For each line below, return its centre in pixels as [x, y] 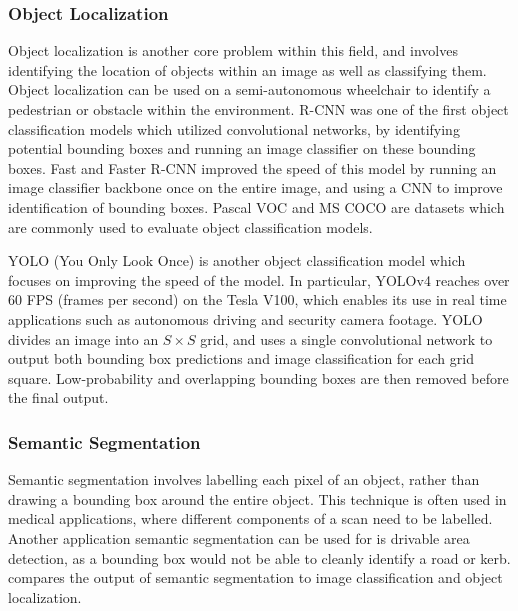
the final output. [58, 397]
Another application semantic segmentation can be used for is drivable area [239, 537]
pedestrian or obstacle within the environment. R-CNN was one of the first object [258, 109]
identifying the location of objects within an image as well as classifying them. [247, 69]
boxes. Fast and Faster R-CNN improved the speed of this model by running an [252, 167]
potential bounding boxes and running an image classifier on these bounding [242, 148]
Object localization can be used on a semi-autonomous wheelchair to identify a [249, 89]
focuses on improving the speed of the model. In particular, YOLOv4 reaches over [259, 279]
